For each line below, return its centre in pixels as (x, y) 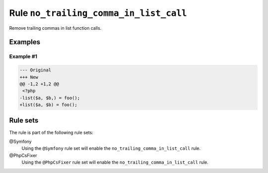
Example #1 (23, 57)
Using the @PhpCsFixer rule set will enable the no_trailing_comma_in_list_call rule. (115, 162)
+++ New (29, 77)
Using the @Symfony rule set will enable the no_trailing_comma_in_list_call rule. (111, 148)
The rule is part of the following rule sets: (51, 132)
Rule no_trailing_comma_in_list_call (98, 13)
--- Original (35, 70)
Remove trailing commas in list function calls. (55, 28)
